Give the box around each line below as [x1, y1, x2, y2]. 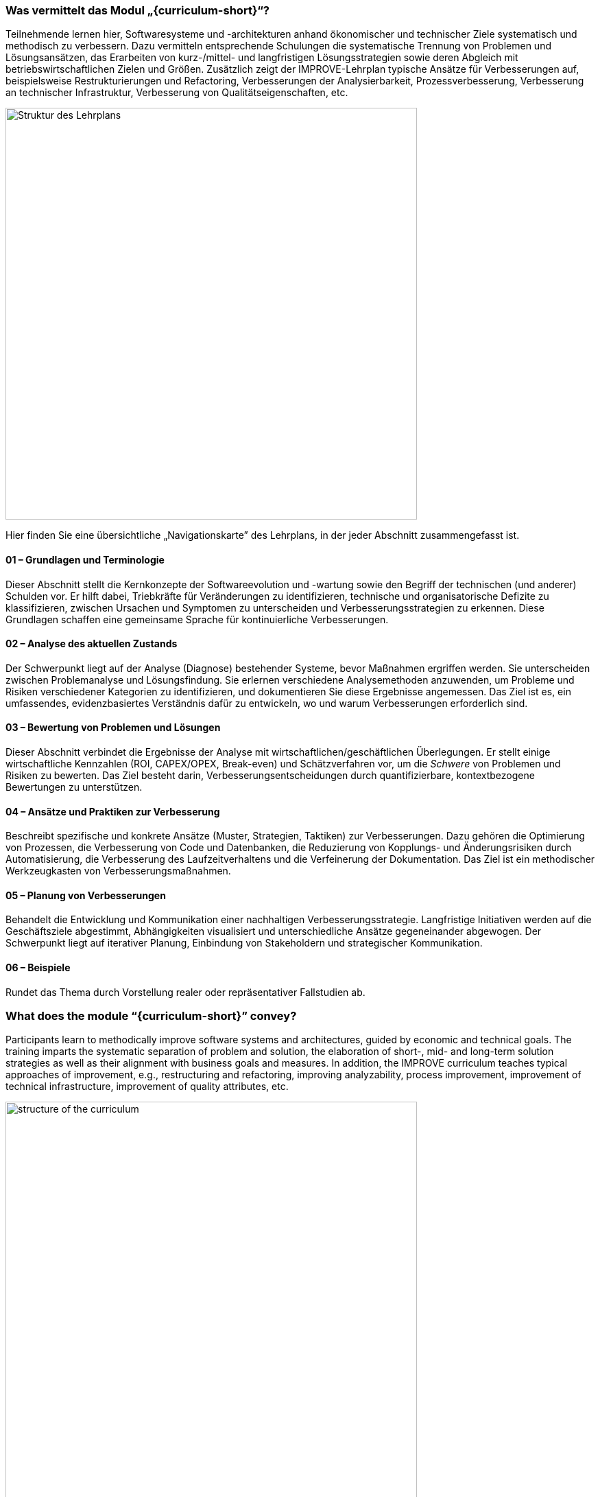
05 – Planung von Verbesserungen [5, 889, 166, 901]
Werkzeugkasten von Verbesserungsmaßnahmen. [5, 865, 231, 877]
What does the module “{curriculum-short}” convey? [5, 1009, 297, 1023]
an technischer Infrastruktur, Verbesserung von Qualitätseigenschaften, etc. [5, 86, 348, 99]
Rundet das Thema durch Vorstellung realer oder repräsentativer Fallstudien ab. [5, 986, 365, 998]
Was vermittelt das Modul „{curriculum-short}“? [5, 3, 269, 17]
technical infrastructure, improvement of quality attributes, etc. [5, 1080, 289, 1093]
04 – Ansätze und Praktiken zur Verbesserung [5, 805, 220, 817]
